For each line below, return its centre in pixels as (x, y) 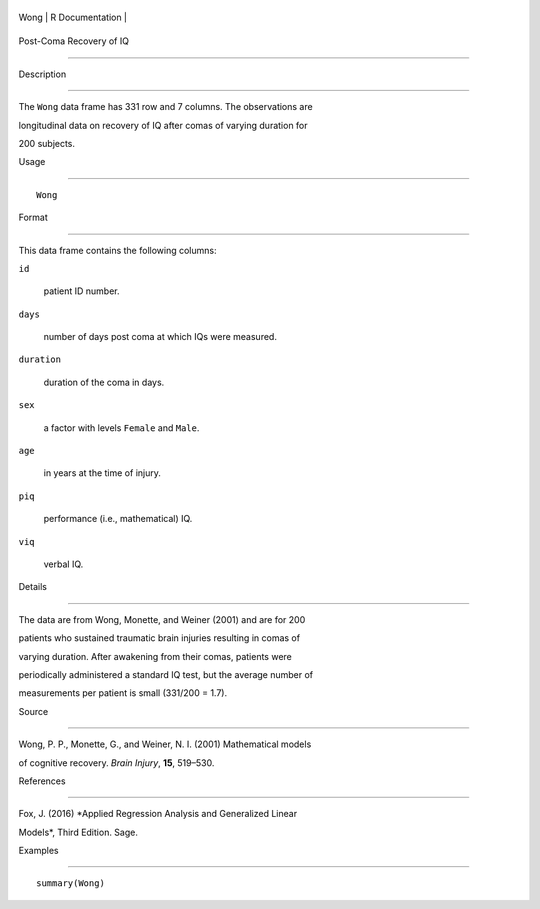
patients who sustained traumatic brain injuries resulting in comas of (159, 638)
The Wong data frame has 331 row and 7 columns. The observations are (166, 107)
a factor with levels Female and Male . (121, 427)
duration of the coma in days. (104, 382)
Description (42, 74)
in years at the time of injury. (102, 473)
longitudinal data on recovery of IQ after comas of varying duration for (163, 125)
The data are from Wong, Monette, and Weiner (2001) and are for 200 (162, 619)
